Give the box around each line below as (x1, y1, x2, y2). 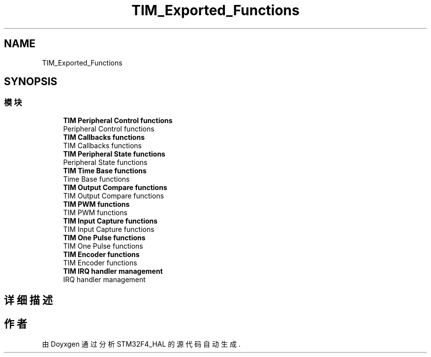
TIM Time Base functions (63, 166, 147, 175)
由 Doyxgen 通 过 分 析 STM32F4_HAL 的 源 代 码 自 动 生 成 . (42, 340, 241, 349)
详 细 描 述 (4, 294, 53, 307)
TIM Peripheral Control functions (63, 116, 173, 125)
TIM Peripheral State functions (63, 149, 165, 158)
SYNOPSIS (4, 75, 58, 88)
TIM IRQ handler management (63, 266, 163, 275)
